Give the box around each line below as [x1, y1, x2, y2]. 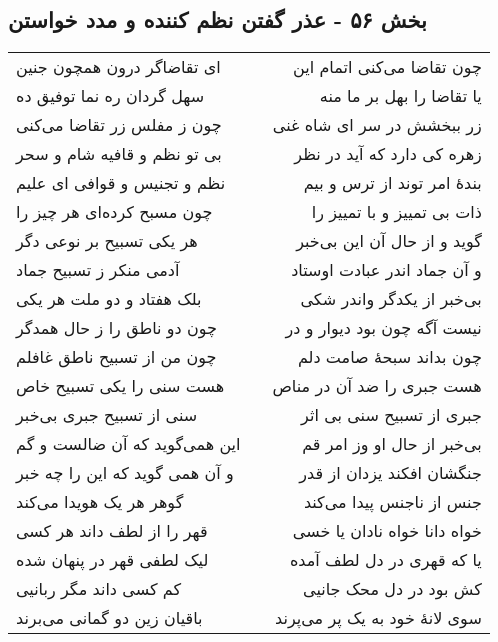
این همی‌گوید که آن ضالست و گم [16, 432, 241, 456]
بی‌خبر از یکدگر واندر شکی [300, 287, 482, 311]
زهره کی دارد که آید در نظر [294, 142, 482, 166]
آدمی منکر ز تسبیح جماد [16, 258, 180, 282]
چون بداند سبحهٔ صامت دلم [297, 345, 482, 369]
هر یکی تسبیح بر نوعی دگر [16, 229, 198, 253]
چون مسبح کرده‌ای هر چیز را [16, 200, 213, 224]
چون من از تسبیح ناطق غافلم [16, 345, 217, 369]
